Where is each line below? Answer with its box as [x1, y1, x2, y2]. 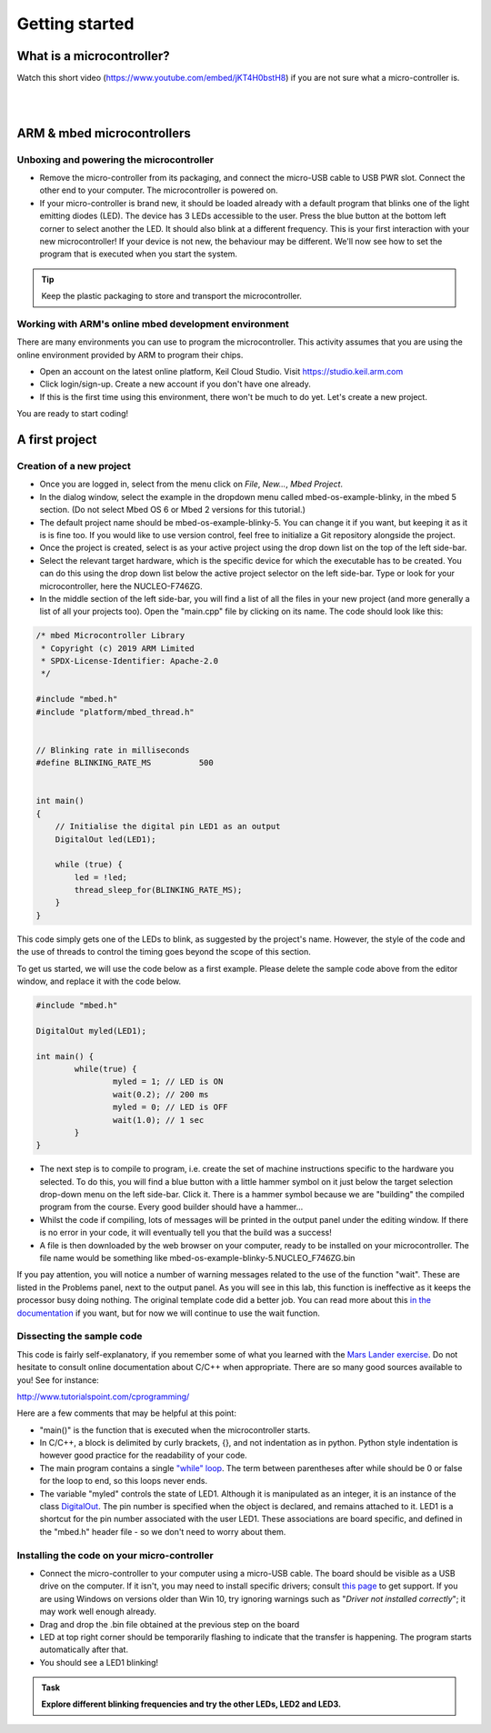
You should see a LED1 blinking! [39, 1657, 159, 1668]
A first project [16, 432, 97, 447]
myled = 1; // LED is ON [112, 1077, 224, 1087]
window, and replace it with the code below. [16, 976, 182, 987]
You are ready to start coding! [16, 408, 129, 419]
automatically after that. [39, 1644, 129, 1655]
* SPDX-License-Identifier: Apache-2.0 [41, 656, 218, 666]
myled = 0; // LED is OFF [112, 1102, 228, 1113]
